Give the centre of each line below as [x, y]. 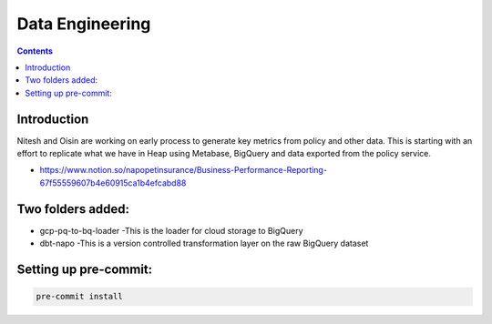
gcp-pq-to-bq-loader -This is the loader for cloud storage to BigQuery [172, 230]
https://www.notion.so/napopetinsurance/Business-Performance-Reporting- [184, 170]
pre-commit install [79, 297]
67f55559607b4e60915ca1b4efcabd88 [113, 183]
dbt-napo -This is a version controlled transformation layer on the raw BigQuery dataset [204, 243]
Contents [35, 51]
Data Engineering [84, 24]
